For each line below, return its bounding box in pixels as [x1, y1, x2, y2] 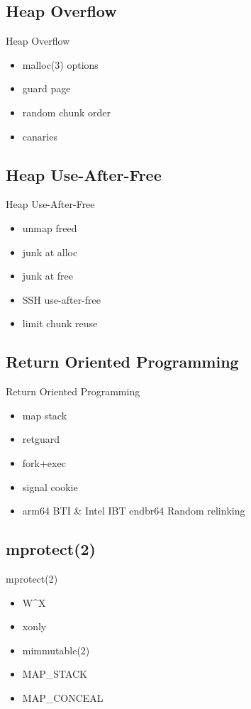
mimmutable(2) [22, 642, 90, 657]
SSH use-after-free [22, 292, 101, 307]
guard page [22, 81, 71, 96]
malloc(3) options [22, 57, 99, 72]
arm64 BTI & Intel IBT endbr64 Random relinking [22, 503, 245, 518]
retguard [22, 432, 60, 446]
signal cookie [22, 479, 78, 494]
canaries [22, 128, 57, 143]
